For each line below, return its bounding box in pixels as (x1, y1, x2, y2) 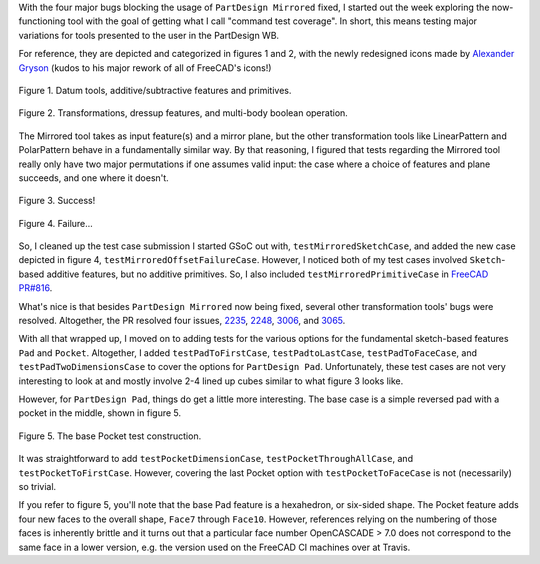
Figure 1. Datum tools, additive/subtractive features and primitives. (18, 84, 292, 96)
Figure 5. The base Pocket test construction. (18, 430, 202, 442)
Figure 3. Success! (18, 195, 96, 207)
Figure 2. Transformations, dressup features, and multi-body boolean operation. (18, 107, 349, 119)
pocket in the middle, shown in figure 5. (18, 407, 182, 419)
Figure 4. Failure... (18, 217, 94, 229)
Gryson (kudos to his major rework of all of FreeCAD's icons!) (18, 61, 272, 74)
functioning (18, 15, 66, 27)
